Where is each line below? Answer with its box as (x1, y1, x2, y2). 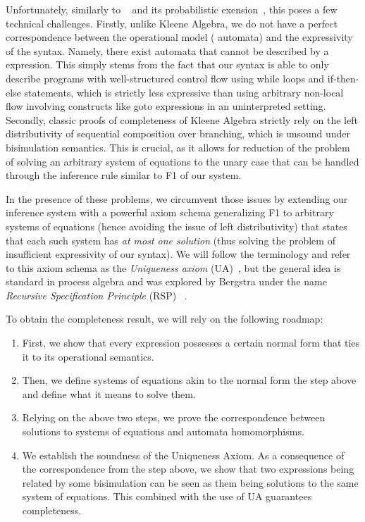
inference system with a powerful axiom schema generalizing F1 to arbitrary (6, 205, 334, 220)
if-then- (327, 70, 359, 85)
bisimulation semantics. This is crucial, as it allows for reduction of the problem (6, 139, 350, 154)
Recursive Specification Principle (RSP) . (6, 287, 187, 302)
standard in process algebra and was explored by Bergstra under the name (6, 274, 327, 289)
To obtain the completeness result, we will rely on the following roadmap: (6, 311, 323, 326)
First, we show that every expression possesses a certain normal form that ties (22, 335, 360, 350)
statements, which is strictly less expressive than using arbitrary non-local (24, 85, 344, 99)
